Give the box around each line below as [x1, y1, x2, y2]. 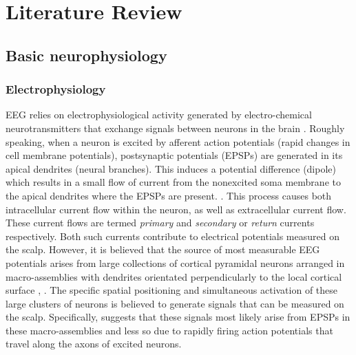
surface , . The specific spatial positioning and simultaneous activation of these [6, 283, 338, 297]
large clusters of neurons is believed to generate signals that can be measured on [6, 296, 344, 310]
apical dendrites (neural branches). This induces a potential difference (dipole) [6, 161, 336, 175]
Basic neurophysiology [6, 44, 167, 65]
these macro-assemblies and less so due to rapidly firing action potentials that [6, 323, 333, 337]
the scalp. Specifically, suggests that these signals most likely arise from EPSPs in [6, 310, 350, 324]
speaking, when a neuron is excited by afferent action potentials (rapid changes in [6, 134, 350, 149]
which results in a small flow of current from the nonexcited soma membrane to [6, 175, 341, 189]
